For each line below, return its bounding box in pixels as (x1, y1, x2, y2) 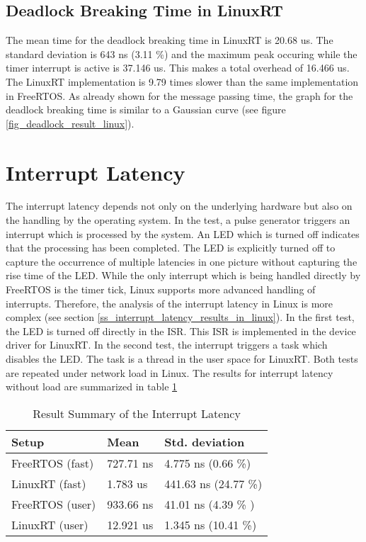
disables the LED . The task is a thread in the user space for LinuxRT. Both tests (6, 351, 358, 366)
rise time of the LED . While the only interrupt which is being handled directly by (6, 268, 361, 283)
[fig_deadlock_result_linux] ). (6, 115, 135, 130)
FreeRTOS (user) (11, 495, 96, 512)
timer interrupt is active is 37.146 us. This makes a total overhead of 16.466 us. (6, 60, 350, 75)
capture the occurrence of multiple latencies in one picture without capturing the (6, 254, 358, 269)
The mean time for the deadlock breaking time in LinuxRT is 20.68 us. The (6, 33, 333, 47)
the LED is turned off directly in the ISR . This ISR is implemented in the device (6, 323, 356, 338)
